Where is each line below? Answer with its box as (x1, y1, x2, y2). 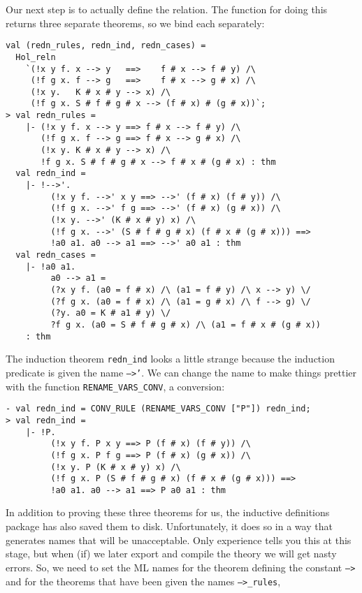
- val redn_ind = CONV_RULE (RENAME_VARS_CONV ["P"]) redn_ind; (6, 404, 311, 414)
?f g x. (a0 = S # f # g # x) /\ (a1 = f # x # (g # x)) (50, 319, 321, 330)
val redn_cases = (15, 250, 96, 260)
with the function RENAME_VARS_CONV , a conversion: (6, 379, 225, 393)
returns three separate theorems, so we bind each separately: (6, 15, 265, 30)
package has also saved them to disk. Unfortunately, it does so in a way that (6, 519, 333, 534)
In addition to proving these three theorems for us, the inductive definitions (6, 505, 330, 520)
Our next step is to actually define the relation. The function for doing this (6, 2, 328, 16)
